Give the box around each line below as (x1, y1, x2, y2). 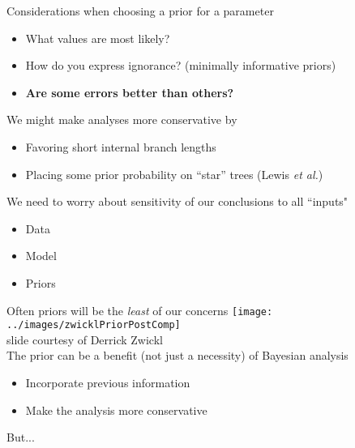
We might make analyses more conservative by (6, 111, 237, 128)
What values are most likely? (25, 29, 170, 46)
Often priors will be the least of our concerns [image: (6, 301, 273, 318)
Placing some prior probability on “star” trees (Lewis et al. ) (25, 165, 323, 182)
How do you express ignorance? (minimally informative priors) (25, 57, 336, 74)
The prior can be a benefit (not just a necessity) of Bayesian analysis (6, 347, 349, 364)
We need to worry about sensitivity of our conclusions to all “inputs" (6, 193, 349, 210)
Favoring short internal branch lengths (25, 138, 216, 155)
